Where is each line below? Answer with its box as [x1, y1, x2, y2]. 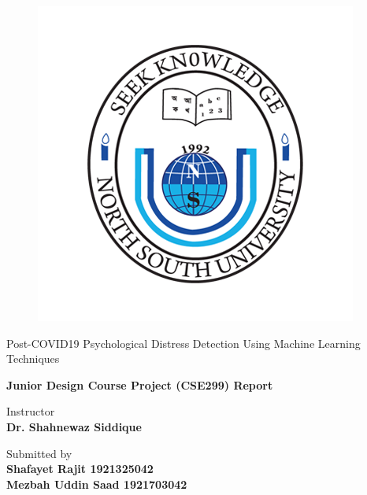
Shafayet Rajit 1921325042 [6, 460, 154, 477]
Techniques [6, 350, 60, 367]
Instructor [6, 403, 55, 419]
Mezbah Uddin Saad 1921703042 [6, 475, 187, 492]
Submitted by [6, 445, 72, 461]
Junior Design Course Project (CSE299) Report [6, 376, 273, 393]
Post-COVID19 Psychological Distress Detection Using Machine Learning [6, 334, 361, 351]
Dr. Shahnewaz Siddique [6, 418, 142, 434]
